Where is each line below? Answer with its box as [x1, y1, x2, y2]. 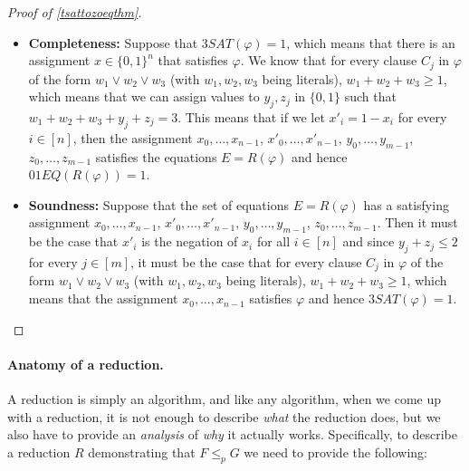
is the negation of [141, 232, 238, 251]
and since [342, 232, 395, 251]
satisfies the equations [95, 147, 217, 166]
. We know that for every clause [240, 51, 417, 70]
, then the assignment [72, 128, 193, 147]
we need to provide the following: [244, 442, 427, 461]
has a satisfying [363, 195, 449, 214]
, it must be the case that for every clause [130, 253, 362, 271]
